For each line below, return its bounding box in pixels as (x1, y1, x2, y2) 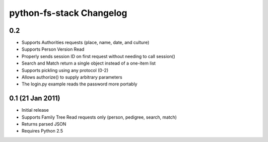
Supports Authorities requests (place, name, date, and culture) (21, 40, 150, 46)
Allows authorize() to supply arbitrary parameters (21, 74, 123, 80)
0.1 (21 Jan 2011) (9, 94, 61, 103)
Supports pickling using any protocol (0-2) (21, 67, 109, 73)
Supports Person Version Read (21, 46, 84, 52)
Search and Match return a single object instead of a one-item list (21, 60, 156, 67)
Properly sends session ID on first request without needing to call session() (21, 53, 176, 59)
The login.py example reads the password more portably (21, 81, 137, 87)
